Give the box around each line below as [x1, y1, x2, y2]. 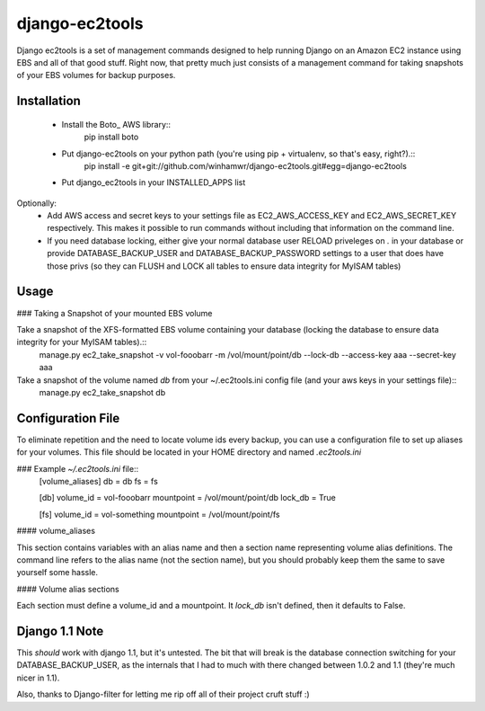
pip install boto [84, 131, 139, 143]
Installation [16, 93, 81, 109]
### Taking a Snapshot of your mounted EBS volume [16, 307, 213, 318]
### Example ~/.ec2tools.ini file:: [16, 463, 139, 474]
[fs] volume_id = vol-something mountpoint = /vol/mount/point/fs [39, 509, 280, 520]
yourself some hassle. [16, 567, 99, 578]
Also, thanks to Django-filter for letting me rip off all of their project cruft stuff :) [16, 689, 310, 700]
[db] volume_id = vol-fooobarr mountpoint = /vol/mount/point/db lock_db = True [39, 493, 336, 503]
